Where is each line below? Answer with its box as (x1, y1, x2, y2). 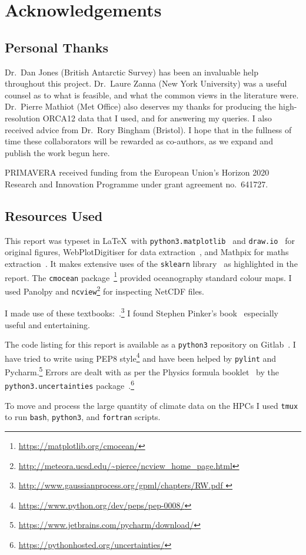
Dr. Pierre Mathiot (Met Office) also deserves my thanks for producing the (5, 100, 276, 113)
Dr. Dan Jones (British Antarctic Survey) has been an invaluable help (5, 65, 258, 78)
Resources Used (5, 206, 103, 224)
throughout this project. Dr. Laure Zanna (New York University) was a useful (5, 77, 287, 90)
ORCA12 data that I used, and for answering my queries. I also (42, 111, 272, 124)
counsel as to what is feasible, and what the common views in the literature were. (5, 88, 299, 101)
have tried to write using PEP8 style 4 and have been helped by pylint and (5, 350, 277, 364)
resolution (5, 111, 41, 124)
